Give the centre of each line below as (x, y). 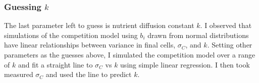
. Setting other (230, 45)
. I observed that (226, 25)
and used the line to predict (89, 74)
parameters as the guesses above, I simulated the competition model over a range (130, 54)
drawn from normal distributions (198, 35)
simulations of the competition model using (71, 35)
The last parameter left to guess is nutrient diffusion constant (99, 25)
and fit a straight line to (55, 64)
